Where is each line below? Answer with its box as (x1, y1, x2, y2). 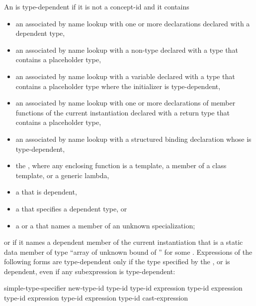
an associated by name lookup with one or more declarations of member (15, 98, 236, 108)
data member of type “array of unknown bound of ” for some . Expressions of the (4, 246, 253, 257)
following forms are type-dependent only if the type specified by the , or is (4, 256, 230, 267)
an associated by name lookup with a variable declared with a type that (15, 71, 235, 81)
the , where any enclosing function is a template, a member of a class (15, 160, 227, 171)
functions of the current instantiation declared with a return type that (15, 107, 230, 117)
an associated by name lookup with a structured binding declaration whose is (15, 133, 252, 144)
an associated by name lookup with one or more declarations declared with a (15, 18, 250, 28)
